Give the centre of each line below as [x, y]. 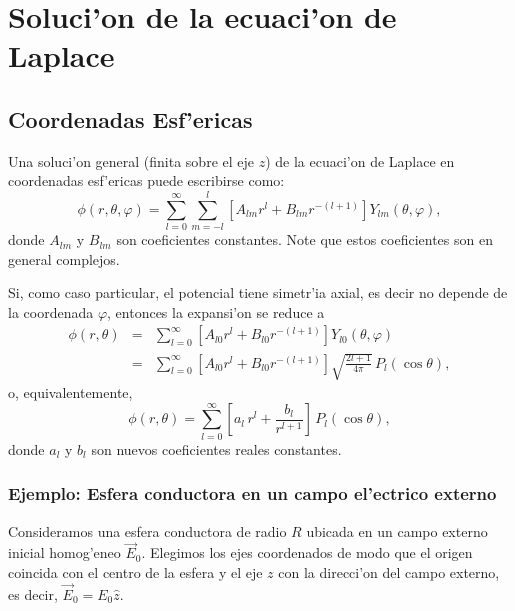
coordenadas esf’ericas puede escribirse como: [146, 180]
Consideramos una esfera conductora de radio [147, 530]
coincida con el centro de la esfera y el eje [135, 572]
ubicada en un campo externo [397, 530]
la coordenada [51, 311]
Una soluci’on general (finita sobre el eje [131, 160]
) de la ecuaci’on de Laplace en [360, 160]
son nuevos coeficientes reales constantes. [216, 448]
